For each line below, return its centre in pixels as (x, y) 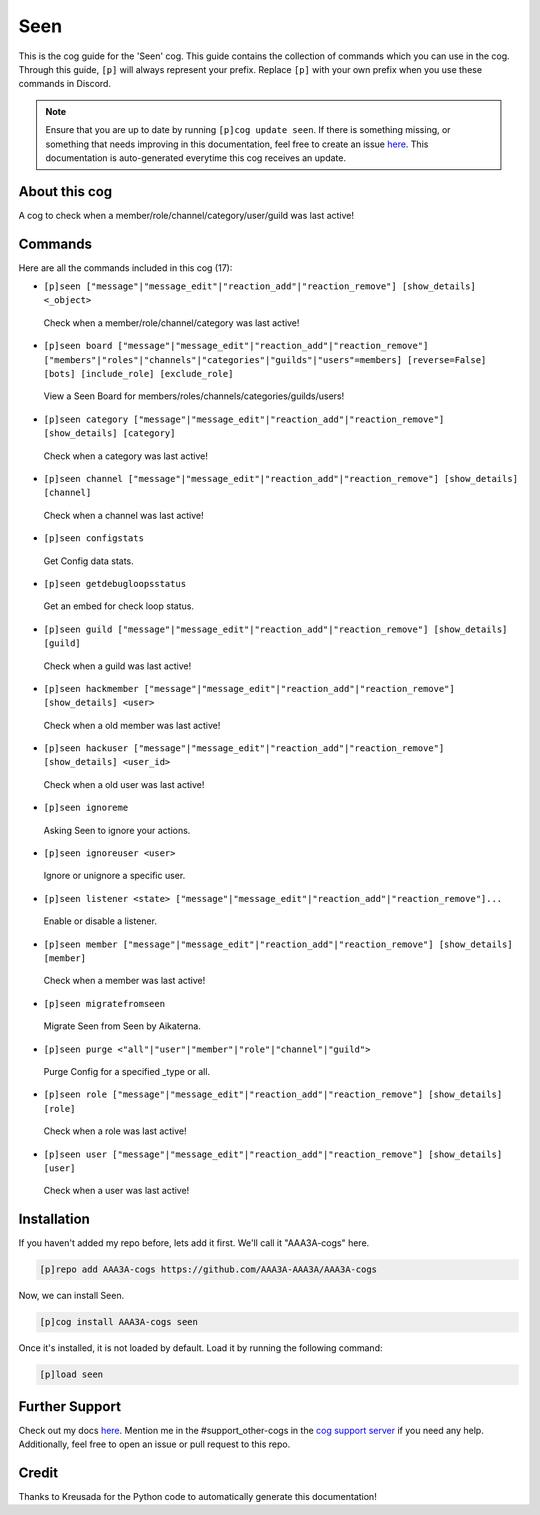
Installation (54, 1219)
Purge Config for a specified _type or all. (126, 1071)
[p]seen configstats (94, 538)
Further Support (70, 1406)
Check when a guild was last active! (117, 666)
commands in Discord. (65, 84)
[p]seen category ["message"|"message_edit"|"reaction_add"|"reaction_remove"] (244, 419)
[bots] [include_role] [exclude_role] (138, 374)
